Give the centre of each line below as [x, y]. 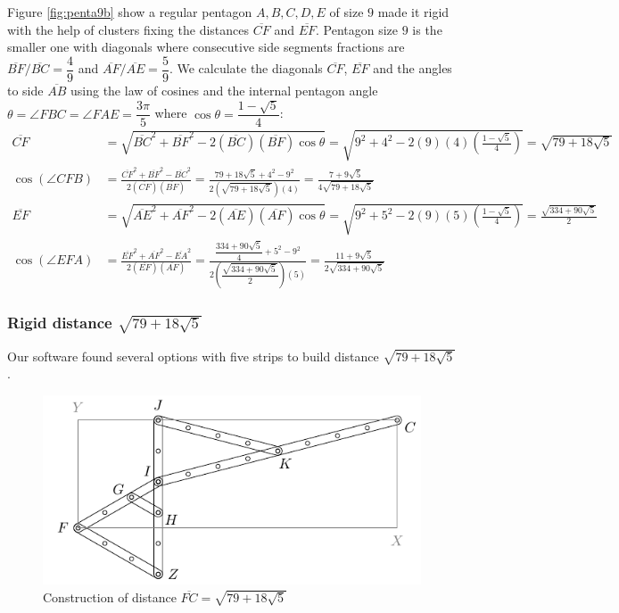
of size [347, 12]
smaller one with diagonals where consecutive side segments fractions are [206, 47]
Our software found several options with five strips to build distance [193, 356]
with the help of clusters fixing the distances [128, 29]
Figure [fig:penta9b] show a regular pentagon [130, 12]
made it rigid [413, 12]
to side [25, 90]
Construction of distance [110, 596]
